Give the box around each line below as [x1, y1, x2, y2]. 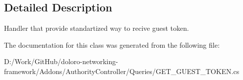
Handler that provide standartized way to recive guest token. [4, 23, 189, 33]
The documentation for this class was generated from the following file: [4, 39, 220, 50]
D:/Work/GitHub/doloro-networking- [4, 56, 118, 67]
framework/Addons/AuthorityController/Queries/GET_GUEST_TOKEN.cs [4, 66, 240, 76]
